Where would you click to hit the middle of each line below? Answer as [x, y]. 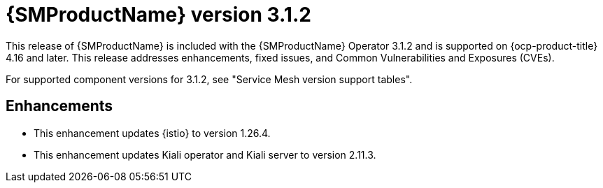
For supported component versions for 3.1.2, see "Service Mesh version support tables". [209, 79]
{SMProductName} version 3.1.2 [158, 15]
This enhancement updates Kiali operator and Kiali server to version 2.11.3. [205, 154]
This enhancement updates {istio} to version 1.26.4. [152, 133]
